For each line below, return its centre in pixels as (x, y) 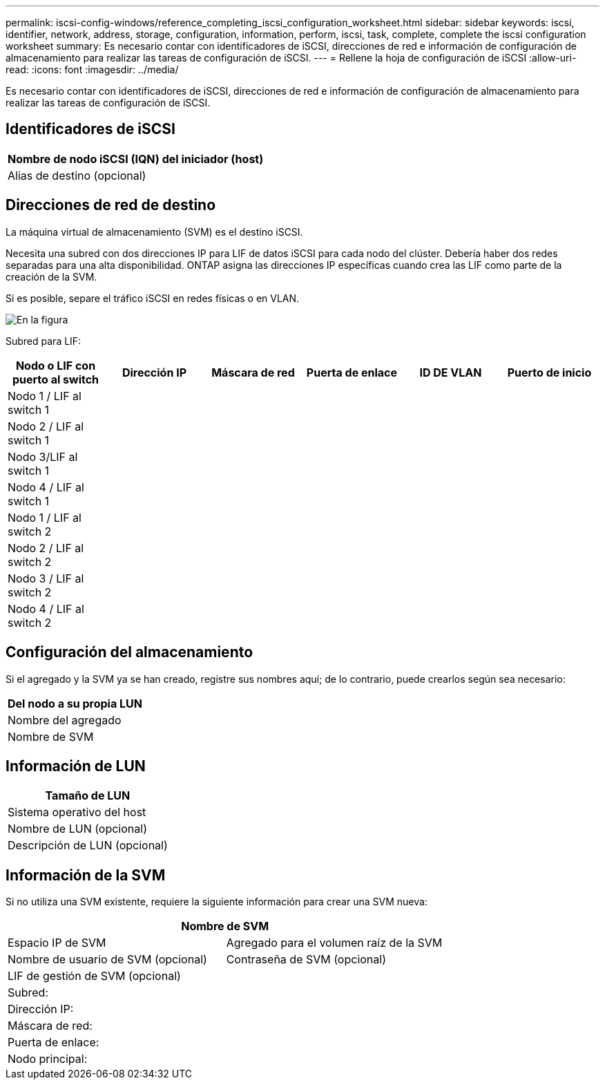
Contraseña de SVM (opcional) (306, 960)
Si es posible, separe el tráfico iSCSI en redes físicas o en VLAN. (153, 298)
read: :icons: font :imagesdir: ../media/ (92, 69)
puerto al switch (56, 379)
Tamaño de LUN (88, 796)
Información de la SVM (86, 875)
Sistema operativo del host (77, 812)
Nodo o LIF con (56, 365)
